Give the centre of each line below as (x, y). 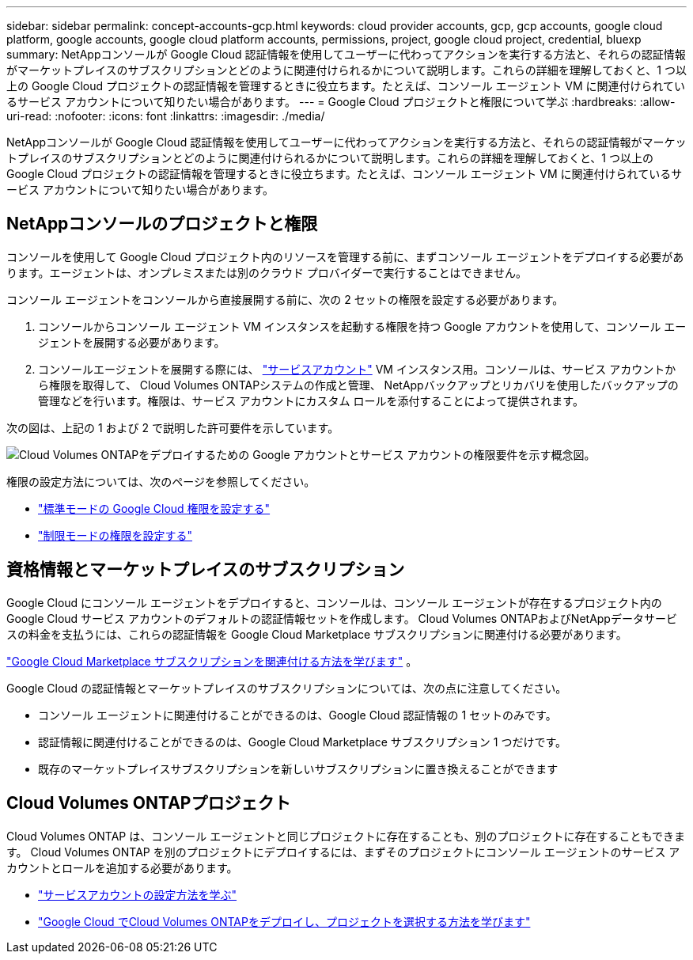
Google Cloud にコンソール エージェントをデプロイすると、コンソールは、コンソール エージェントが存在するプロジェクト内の (334, 602)
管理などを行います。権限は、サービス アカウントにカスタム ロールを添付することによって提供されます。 (311, 400)
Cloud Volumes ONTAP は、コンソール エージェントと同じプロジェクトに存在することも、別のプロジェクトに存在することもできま (346, 836)
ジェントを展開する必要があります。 (132, 342)
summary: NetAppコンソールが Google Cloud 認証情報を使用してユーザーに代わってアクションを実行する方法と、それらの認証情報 (346, 54)
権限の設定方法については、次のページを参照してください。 (161, 481)
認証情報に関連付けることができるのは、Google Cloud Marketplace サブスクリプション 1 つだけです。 (303, 742)
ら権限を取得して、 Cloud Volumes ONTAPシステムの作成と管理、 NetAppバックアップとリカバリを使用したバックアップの (358, 385)
